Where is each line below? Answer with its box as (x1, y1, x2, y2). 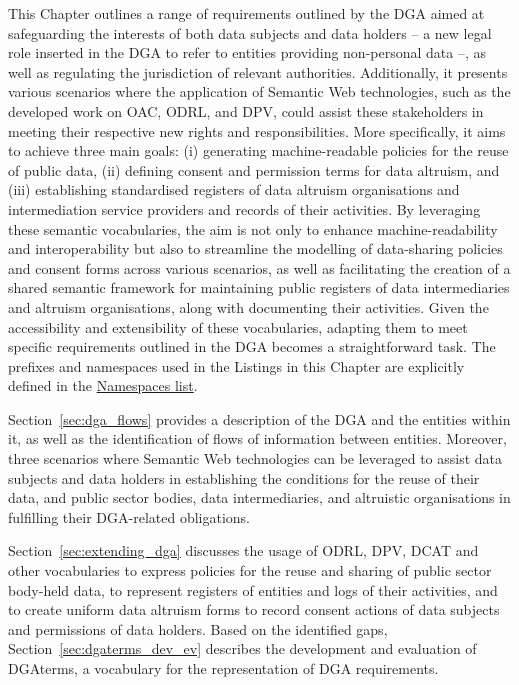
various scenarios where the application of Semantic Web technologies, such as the (8, 81, 511, 102)
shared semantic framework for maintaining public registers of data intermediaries (8, 277, 510, 298)
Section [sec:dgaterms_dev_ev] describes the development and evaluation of (8, 638, 477, 659)
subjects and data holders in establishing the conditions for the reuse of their (8, 467, 480, 488)
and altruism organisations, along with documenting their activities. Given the (8, 296, 489, 317)
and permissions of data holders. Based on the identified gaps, (8, 618, 388, 639)
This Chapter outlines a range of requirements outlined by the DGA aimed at (8, 3, 485, 23)
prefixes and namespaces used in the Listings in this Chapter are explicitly (8, 355, 465, 376)
